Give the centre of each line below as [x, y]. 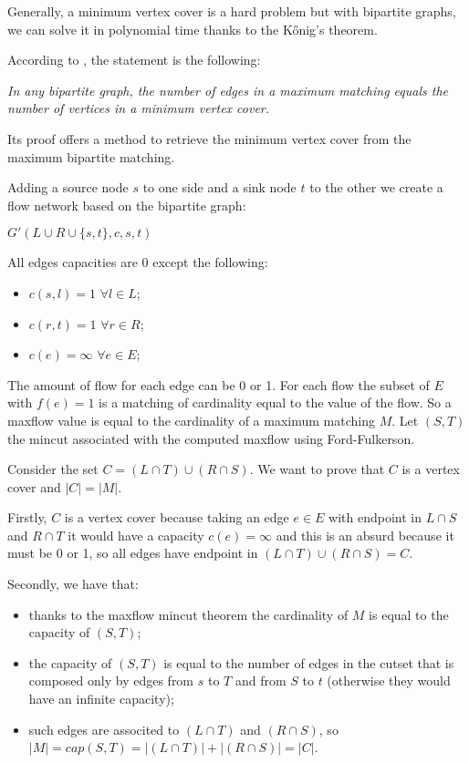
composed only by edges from [111, 681]
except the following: [210, 262]
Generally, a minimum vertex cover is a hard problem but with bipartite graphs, [232, 11]
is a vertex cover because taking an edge [177, 517]
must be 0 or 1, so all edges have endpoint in [133, 553]
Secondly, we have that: [73, 584]
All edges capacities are [73, 262]
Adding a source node [68, 187]
